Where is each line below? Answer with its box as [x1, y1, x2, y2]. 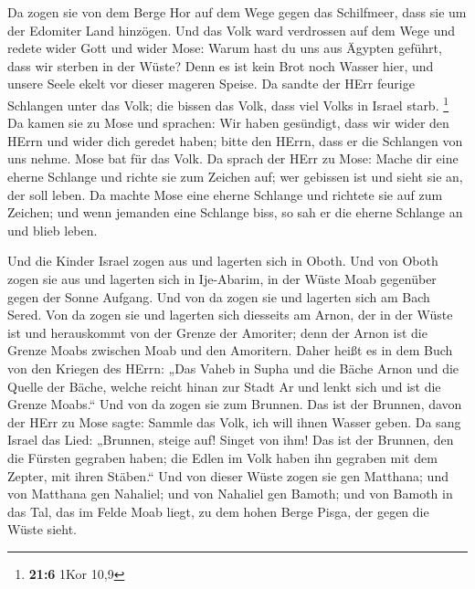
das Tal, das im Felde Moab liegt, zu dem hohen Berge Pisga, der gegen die [7, 501, 429, 521]
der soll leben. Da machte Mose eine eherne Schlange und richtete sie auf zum [7, 184, 443, 204]
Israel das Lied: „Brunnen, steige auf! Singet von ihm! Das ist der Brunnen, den [7, 430, 454, 449]
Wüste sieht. [7, 520, 77, 539]
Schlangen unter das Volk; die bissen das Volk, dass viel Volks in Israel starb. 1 [7, 92, 449, 114]
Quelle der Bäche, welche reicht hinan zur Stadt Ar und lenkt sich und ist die [7, 376, 441, 395]
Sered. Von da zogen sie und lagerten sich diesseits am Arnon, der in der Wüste [7, 305, 453, 324]
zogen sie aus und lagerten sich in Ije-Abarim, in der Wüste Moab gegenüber [7, 268, 437, 288]
